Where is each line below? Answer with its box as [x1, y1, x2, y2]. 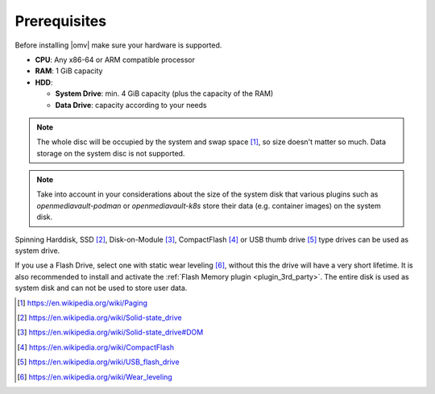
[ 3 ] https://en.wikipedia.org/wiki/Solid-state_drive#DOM [17, 327, 204, 338]
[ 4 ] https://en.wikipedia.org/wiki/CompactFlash [17, 342, 175, 352]
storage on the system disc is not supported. [36, 148, 185, 158]
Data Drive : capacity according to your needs [55, 100, 207, 110]
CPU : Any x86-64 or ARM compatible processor [35, 55, 196, 64]
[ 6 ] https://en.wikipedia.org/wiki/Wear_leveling [17, 371, 172, 382]
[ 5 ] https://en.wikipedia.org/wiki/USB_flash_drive [17, 357, 180, 367]
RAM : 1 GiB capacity [35, 66, 103, 76]
